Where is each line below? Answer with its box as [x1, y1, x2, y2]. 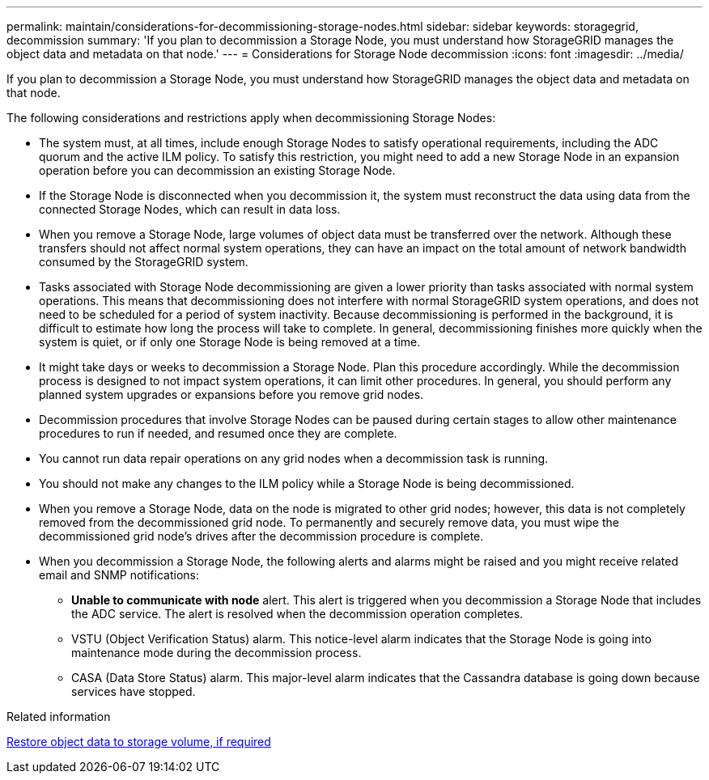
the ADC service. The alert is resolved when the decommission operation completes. [71, 607, 524, 621]
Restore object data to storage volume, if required [6, 735, 271, 748]
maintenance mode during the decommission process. [71, 646, 362, 659]
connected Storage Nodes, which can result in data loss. [39, 202, 341, 216]
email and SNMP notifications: [39, 568, 199, 582]
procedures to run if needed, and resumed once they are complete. [39, 426, 397, 440]
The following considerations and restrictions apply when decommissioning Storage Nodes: [6, 111, 496, 125]
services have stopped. [71, 685, 196, 698]
